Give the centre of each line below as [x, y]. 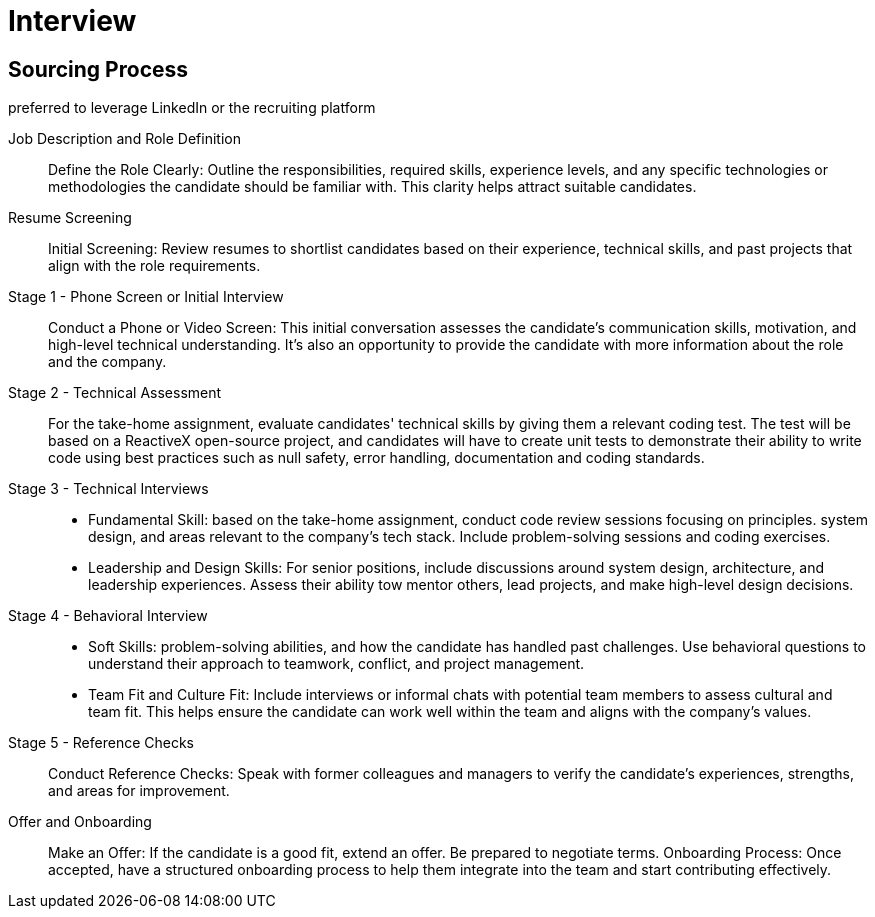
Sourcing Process [98, 69]
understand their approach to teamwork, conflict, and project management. [336, 664]
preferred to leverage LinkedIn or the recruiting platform [192, 108]
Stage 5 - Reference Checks [101, 743]
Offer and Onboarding [80, 822]
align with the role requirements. [154, 266]
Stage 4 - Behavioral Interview [108, 616]
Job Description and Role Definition [124, 139]
